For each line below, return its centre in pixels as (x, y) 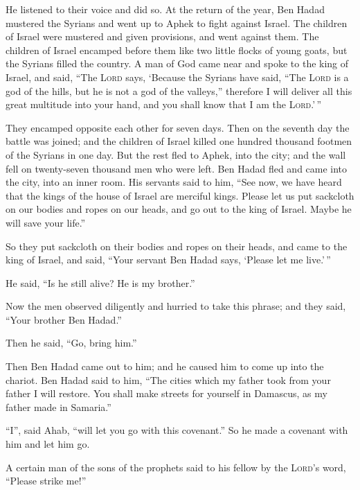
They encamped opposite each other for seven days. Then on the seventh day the (178, 127)
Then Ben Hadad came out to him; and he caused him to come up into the (165, 366)
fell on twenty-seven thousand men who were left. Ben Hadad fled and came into (177, 168)
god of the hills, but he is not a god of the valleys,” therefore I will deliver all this (179, 90)
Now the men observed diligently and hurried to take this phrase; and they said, (176, 306)
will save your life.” (46, 222)
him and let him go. (48, 444)
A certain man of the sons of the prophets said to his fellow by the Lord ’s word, (176, 467)
